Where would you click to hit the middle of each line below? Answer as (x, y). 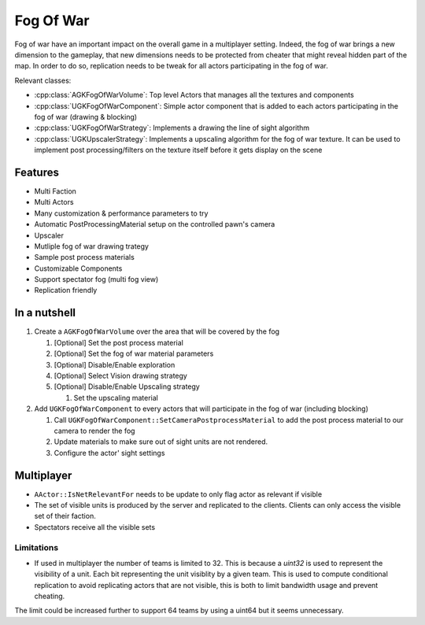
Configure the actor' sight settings (109, 453)
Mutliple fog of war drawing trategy (92, 246)
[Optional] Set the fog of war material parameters (134, 353)
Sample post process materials (85, 257)
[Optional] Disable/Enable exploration (115, 364)
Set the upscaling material (116, 398)
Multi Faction (55, 191)
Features (37, 172)
